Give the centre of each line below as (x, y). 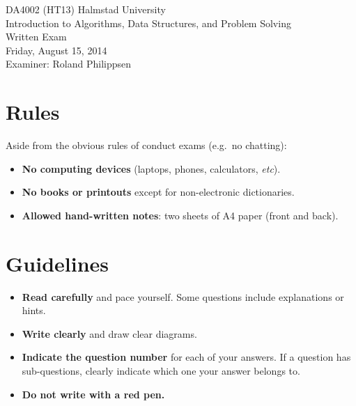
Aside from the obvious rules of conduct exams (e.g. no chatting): (146, 145)
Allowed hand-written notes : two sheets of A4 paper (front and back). (180, 215)
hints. (34, 310)
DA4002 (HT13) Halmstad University (86, 9)
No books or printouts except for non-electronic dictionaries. (158, 192)
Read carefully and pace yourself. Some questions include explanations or (183, 296)
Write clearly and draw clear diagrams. (109, 333)
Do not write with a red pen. (93, 394)
